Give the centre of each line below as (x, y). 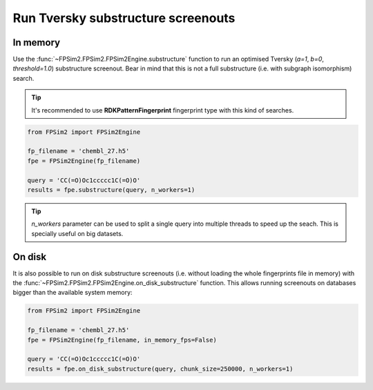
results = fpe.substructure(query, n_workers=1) (111, 189)
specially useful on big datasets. (77, 233)
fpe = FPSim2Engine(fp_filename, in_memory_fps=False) (122, 340)
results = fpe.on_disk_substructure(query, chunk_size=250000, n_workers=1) (160, 369)
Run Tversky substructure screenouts (124, 18)
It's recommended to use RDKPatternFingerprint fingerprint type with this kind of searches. (163, 110)
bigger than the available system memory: (73, 293)
